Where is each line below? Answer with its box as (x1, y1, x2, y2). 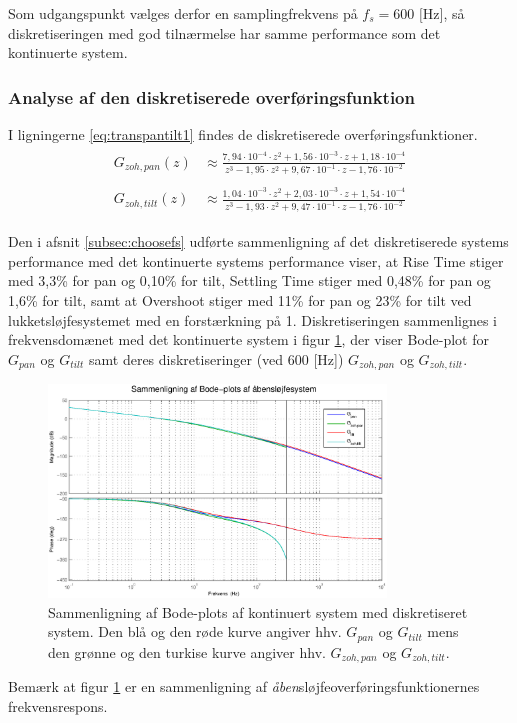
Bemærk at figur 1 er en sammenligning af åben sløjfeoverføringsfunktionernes (8, 676, 480, 697)
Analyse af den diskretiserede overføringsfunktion (8, 84, 415, 109)
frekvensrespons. (8, 695, 108, 716)
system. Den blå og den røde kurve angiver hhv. (48, 621, 342, 642)
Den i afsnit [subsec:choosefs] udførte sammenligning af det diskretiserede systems (8, 231, 509, 252)
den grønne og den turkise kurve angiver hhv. (48, 641, 326, 662)
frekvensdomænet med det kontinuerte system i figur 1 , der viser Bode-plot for (8, 329, 490, 350)
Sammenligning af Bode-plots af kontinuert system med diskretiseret (48, 601, 468, 622)
